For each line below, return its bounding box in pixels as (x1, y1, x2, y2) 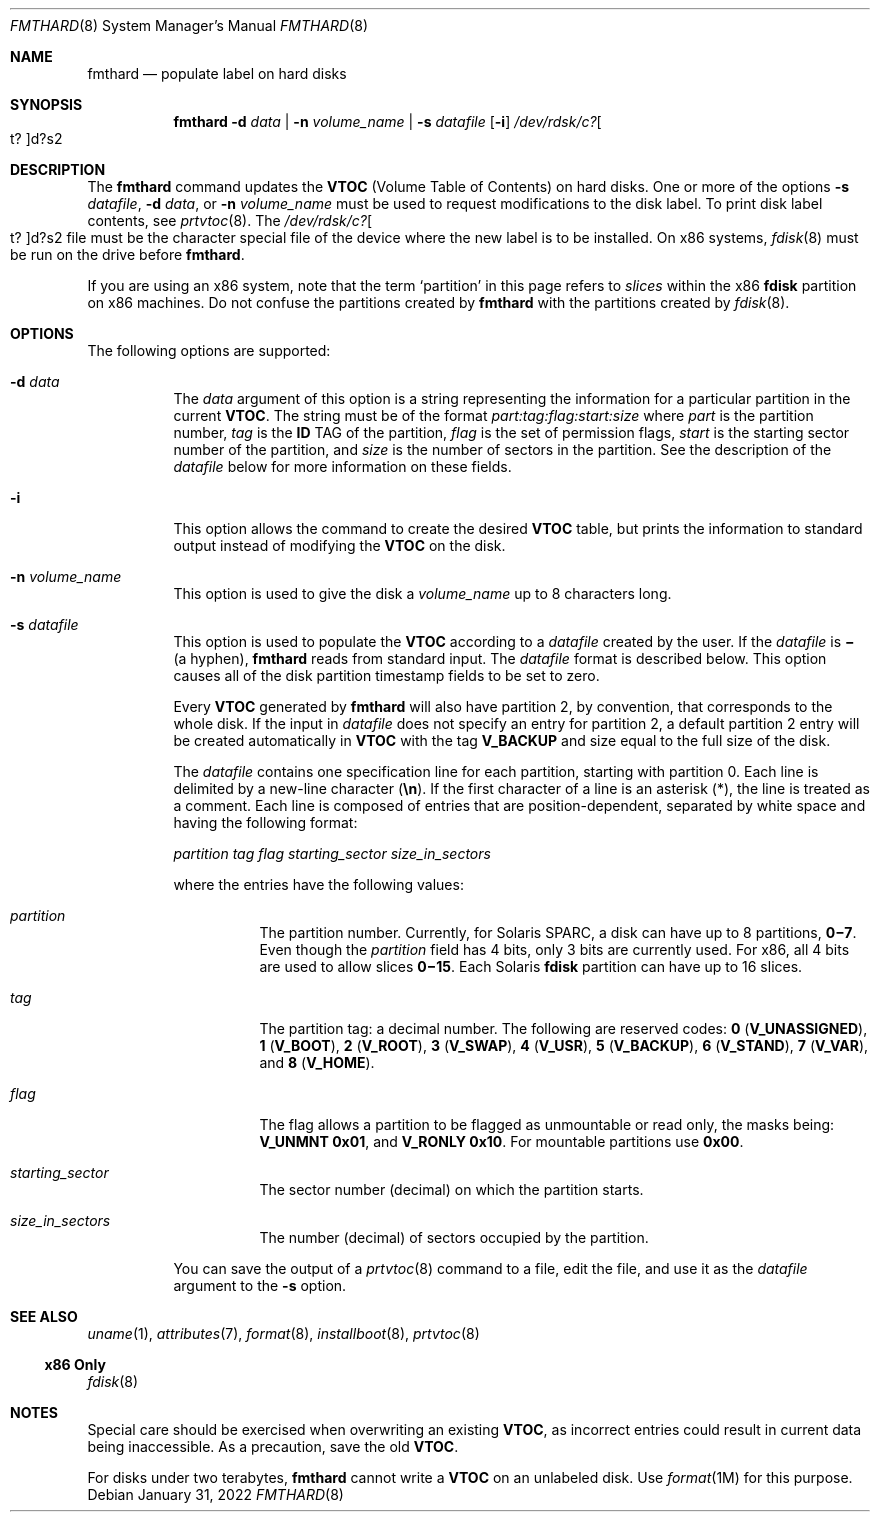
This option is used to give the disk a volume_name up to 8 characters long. (173, 585, 672, 602)
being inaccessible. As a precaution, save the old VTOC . (87, 1438, 459, 1455)
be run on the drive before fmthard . (10, 246, 245, 263)
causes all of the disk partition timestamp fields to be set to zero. (173, 667, 600, 684)
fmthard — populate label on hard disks (87, 65, 347, 82)
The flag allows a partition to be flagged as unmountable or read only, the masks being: (259, 1116, 835, 1133)
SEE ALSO (10, 1308, 78, 1325)
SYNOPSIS (10, 96, 83, 113)
